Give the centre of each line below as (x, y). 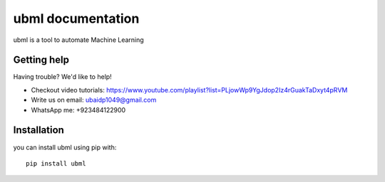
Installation (38, 130)
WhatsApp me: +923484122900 (78, 109)
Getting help (41, 60)
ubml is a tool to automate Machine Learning (78, 40)
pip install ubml (56, 163)
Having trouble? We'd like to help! (62, 77)
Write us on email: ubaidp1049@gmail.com (94, 100)
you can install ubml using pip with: (65, 147)
